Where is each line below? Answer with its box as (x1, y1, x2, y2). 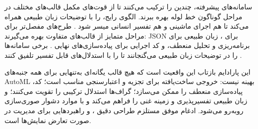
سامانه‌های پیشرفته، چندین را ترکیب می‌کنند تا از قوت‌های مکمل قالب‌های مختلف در (4, 1, 253, 11)
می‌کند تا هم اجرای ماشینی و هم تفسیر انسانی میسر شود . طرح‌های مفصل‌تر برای (4, 21, 249, 31)
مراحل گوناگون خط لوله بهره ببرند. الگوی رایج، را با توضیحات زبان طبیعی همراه (4, 11, 243, 21)
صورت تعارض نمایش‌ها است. (4, 115, 91, 125)
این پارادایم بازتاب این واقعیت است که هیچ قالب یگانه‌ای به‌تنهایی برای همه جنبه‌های (4, 66, 251, 77)
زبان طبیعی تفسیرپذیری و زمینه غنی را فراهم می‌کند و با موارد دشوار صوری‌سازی (4, 95, 248, 106)
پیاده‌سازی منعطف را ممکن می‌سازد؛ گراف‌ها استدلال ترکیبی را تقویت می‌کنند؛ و (4, 86, 243, 96)
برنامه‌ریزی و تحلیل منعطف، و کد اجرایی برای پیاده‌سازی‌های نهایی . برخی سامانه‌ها (4, 40, 250, 50)
